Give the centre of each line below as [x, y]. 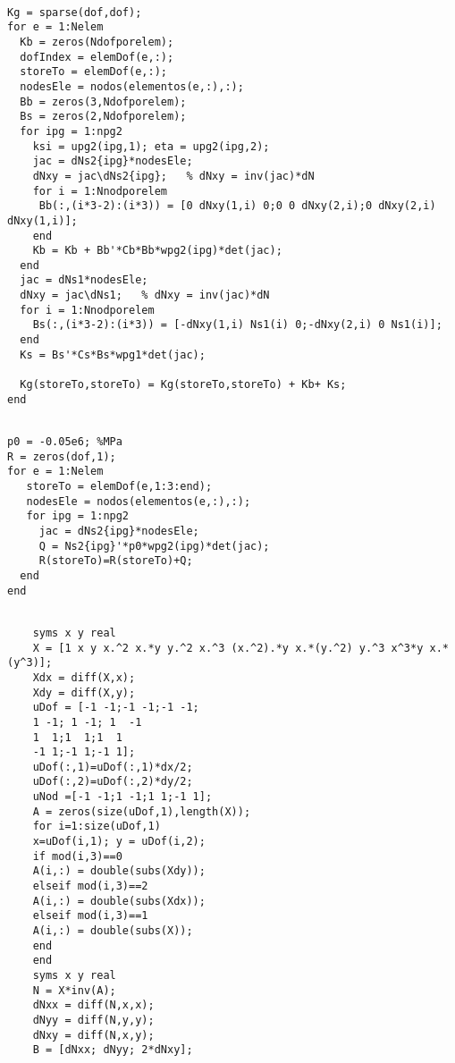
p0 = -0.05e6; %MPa [65, 442]
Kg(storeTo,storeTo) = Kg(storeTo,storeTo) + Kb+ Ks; [183, 385]
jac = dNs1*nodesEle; [84, 280]
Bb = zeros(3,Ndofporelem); [103, 101]
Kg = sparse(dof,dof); [75, 12]
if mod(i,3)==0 [77, 856]
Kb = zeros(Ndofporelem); [97, 42]
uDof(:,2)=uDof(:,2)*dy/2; [113, 782]
